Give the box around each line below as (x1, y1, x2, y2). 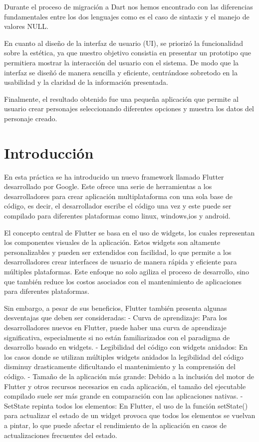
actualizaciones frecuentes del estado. (4, 430, 117, 440)
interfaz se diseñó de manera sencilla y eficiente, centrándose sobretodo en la (4, 67, 238, 77)
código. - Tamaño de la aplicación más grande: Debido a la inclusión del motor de (4, 371, 254, 381)
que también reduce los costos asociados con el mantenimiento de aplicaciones (4, 276, 242, 286)
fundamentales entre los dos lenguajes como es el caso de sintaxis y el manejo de (4, 11, 250, 21)
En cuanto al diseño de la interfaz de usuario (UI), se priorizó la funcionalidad (4, 37, 243, 48)
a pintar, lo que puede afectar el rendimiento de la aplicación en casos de (4, 420, 227, 430)
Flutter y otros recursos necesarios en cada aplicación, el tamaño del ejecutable (4, 381, 246, 391)
